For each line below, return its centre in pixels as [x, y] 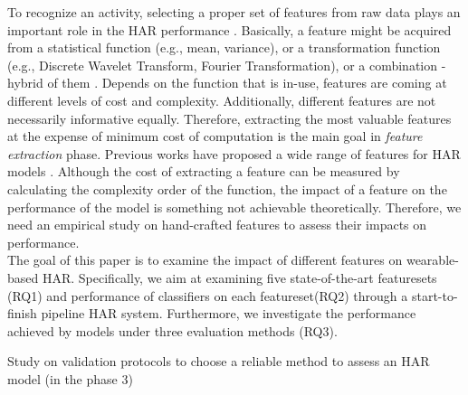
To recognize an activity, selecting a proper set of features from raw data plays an [234, 12]
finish [22, 313]
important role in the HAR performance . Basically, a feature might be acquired [229, 29]
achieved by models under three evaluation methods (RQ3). [172, 330]
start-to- [435, 295]
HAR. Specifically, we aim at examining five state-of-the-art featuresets [239, 277]
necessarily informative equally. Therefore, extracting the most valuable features [229, 118]
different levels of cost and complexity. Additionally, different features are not [222, 100]
